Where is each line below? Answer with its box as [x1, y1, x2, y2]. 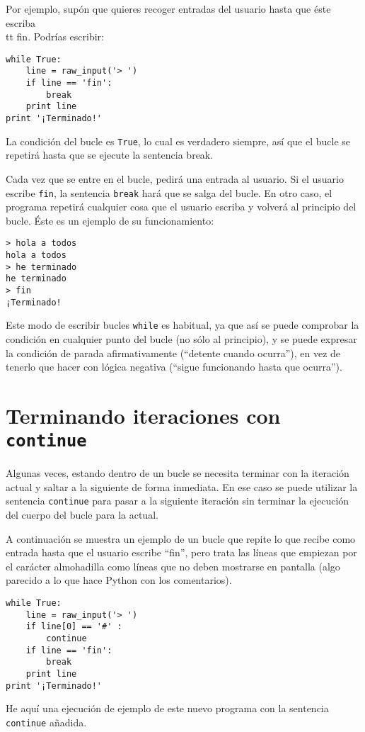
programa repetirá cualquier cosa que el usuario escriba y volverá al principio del [6, 199, 357, 214]
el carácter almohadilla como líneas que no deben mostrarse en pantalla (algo [6, 558, 340, 573]
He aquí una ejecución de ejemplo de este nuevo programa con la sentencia [6, 701, 329, 716]
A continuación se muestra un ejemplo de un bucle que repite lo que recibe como [6, 531, 356, 546]
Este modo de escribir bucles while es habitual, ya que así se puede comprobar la [6, 317, 359, 332]
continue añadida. [6, 714, 87, 729]
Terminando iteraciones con [6, 400, 281, 429]
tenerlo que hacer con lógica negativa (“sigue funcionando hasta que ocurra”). [6, 359, 342, 374]
